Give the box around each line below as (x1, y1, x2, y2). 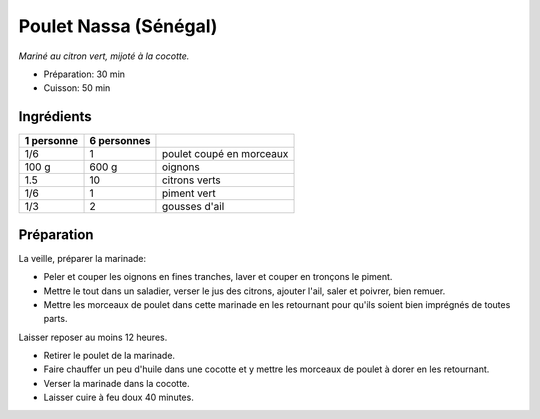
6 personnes (89, 134, 151, 148)
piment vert (161, 186, 216, 200)
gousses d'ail (161, 200, 225, 214)
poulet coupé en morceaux (161, 147, 289, 161)
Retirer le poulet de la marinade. (43, 350, 175, 362)
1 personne (24, 134, 79, 148)
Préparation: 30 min (43, 68, 125, 80)
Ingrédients (18, 108, 92, 125)
